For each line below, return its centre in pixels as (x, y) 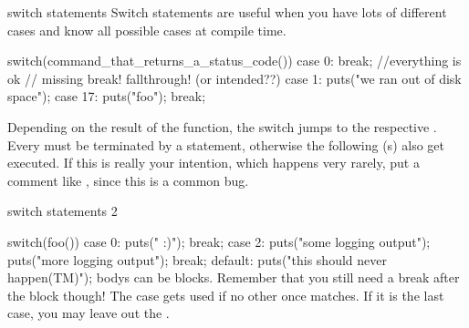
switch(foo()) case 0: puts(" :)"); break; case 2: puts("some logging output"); (219, 241)
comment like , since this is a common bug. (128, 180)
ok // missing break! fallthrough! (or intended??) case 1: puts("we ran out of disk (234, 78)
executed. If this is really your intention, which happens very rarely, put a (214, 163)
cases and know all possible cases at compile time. (147, 30)
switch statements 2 (63, 211)
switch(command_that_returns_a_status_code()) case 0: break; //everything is (234, 61)
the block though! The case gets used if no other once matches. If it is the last (226, 295)
